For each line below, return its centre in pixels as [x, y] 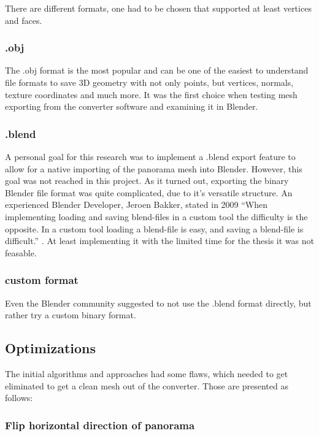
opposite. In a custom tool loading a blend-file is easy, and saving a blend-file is [154, 228]
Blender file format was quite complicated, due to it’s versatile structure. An [149, 192]
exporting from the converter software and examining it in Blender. [132, 106]
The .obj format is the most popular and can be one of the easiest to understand [157, 70]
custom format [42, 280]
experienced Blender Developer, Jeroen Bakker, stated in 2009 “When [136, 205]
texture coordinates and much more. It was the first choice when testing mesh [151, 94]
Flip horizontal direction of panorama [100, 425]
